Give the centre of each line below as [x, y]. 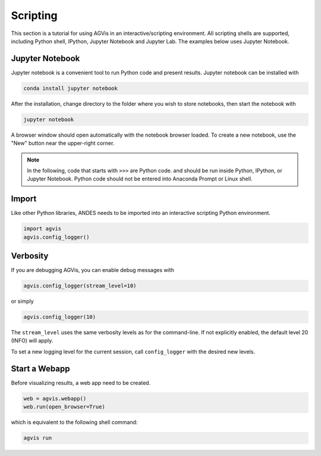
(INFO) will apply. [32, 341]
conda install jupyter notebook [71, 88]
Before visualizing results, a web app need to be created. [81, 382]
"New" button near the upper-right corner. [63, 143]
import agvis [43, 229]
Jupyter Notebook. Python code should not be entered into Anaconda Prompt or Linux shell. [140, 179]
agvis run [38, 438]
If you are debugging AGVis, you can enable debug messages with [93, 270]
